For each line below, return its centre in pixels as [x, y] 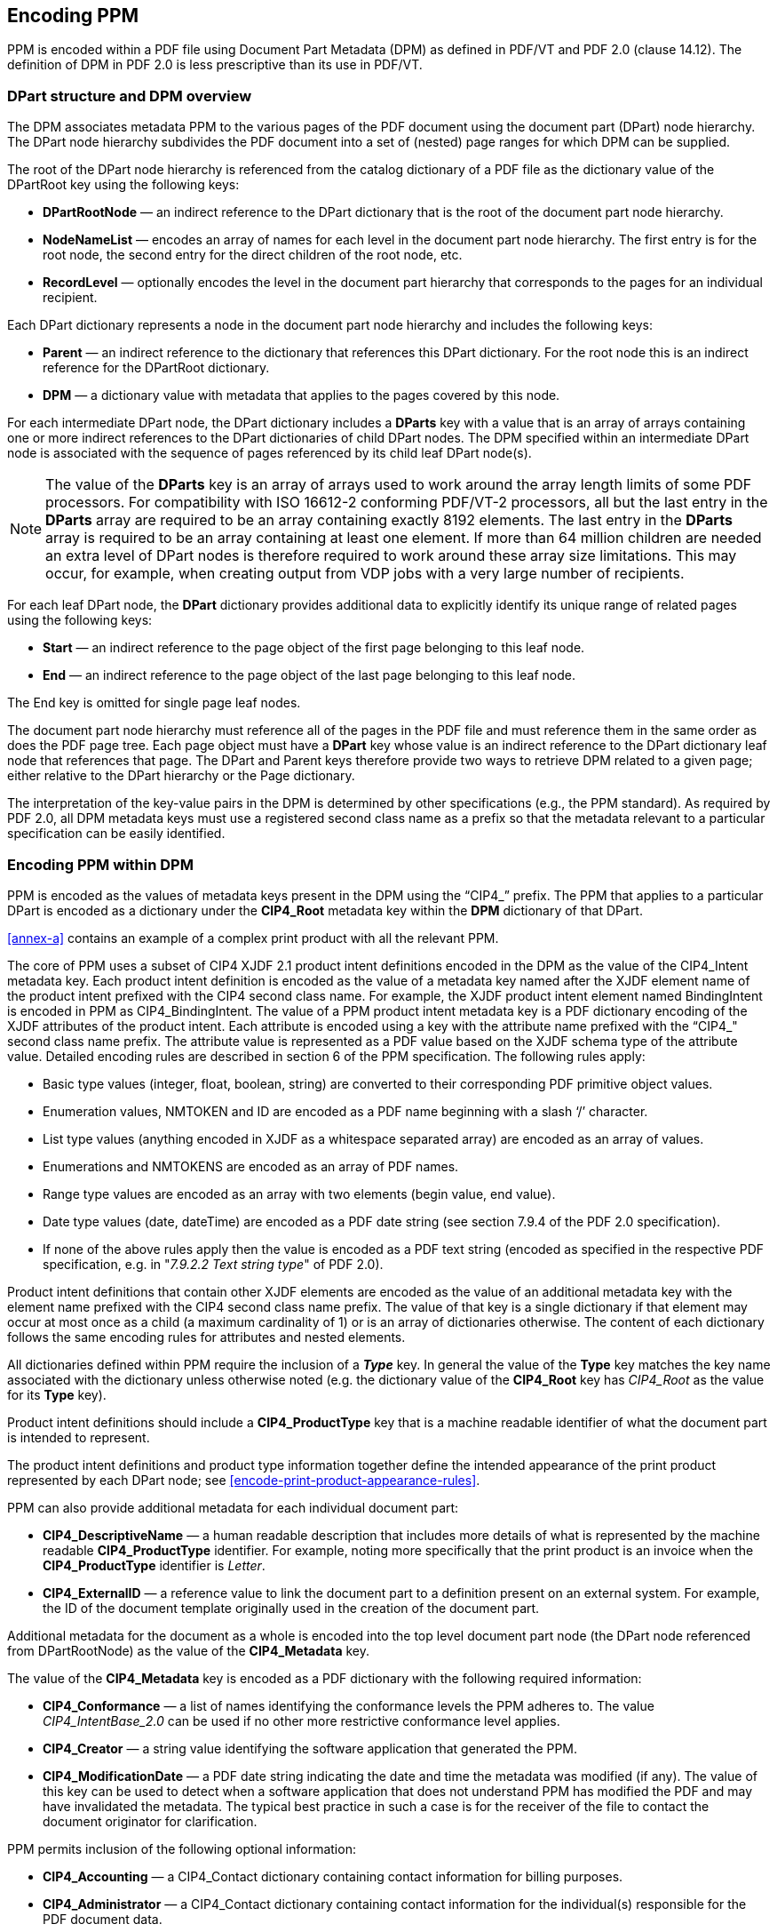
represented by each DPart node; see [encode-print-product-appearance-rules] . [244, 1480]
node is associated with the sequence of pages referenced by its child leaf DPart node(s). [270, 453]
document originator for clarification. [150, 1821]
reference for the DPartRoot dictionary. [156, 368]
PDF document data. [103, 1919]
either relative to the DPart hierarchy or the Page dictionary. [181, 776]
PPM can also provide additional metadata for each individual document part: [233, 1507]
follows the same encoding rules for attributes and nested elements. [206, 1337]
